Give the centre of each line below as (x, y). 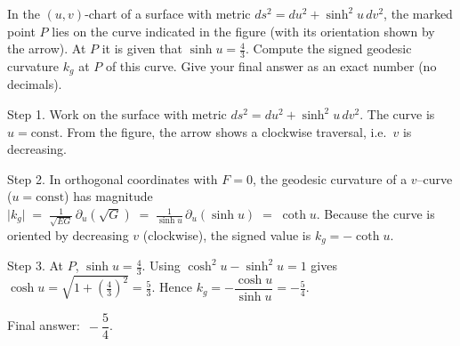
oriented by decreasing (68, 234)
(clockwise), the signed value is (227, 234)
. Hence (172, 287)
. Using (161, 266)
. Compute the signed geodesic (328, 48)
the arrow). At (47, 48)
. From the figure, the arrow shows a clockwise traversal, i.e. (223, 131)
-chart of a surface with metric (168, 13)
